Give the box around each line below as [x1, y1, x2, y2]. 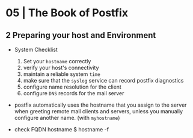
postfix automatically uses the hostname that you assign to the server [14, 101, 187, 108]
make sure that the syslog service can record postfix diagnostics [23, 77, 184, 84]
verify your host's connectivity [23, 64, 99, 71]
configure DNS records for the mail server [23, 90, 124, 96]
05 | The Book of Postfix [5, 6, 129, 20]
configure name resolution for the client [23, 83, 121, 90]
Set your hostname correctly [23, 58, 91, 64]
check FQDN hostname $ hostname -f [14, 126, 109, 133]
